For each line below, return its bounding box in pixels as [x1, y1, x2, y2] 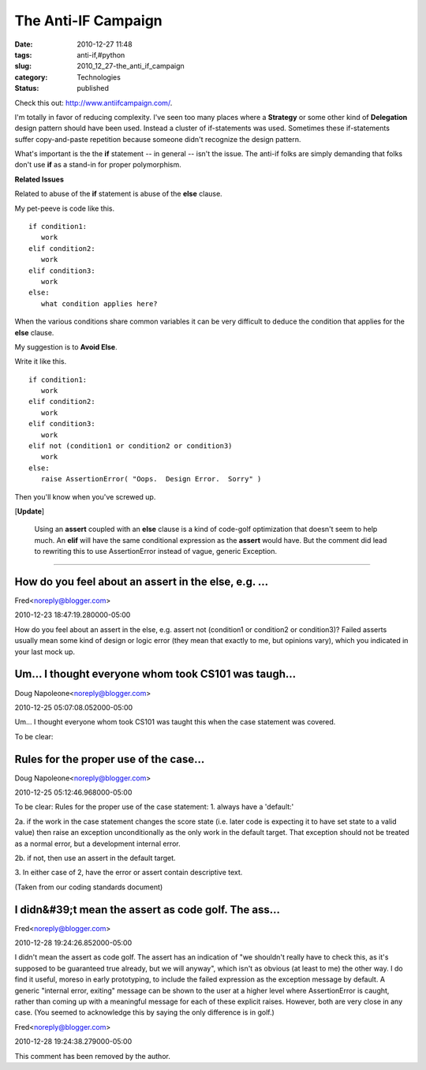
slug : [14, 62, 32, 71]
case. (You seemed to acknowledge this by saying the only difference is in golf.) [14, 1008, 275, 1017]
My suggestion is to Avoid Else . [14, 342, 118, 351]
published [77, 84, 110, 93]
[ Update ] [14, 507, 45, 516]
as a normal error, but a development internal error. [14, 839, 181, 848]
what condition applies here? [40, 299, 158, 308]
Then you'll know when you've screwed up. [14, 492, 156, 501]
